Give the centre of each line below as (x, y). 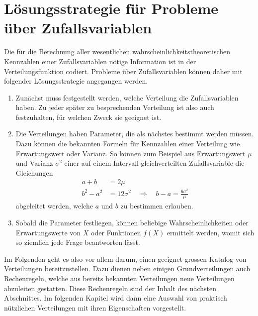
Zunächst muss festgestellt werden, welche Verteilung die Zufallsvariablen (127, 97)
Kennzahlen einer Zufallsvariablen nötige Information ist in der (100, 61)
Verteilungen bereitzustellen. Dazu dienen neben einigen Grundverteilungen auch (127, 268)
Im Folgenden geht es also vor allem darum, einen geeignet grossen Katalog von (125, 259)
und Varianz (34, 163)
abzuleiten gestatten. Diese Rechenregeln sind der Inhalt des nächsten (110, 288)
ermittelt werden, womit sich (211, 232)
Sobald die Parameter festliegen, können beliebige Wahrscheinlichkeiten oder (132, 222)
